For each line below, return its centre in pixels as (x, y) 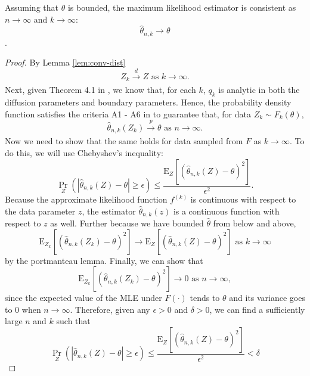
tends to (205, 298)
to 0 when (23, 309)
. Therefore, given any (110, 309)
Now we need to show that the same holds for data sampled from (124, 141)
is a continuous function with (226, 211)
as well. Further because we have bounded (127, 223)
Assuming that (32, 7)
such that (73, 321)
